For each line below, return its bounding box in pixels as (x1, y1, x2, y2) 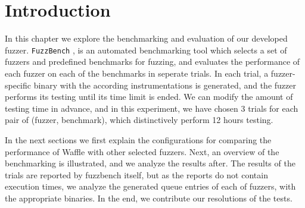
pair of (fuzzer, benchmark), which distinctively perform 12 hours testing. (5, 114, 273, 126)
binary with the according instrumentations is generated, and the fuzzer (33, 78, 296, 91)
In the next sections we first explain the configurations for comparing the (5, 133, 272, 146)
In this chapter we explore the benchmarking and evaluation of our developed (5, 32, 288, 45)
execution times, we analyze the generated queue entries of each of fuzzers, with (5, 180, 296, 193)
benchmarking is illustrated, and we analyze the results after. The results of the (5, 157, 295, 169)
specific (5, 78, 32, 91)
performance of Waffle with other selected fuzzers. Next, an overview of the (5, 145, 279, 157)
